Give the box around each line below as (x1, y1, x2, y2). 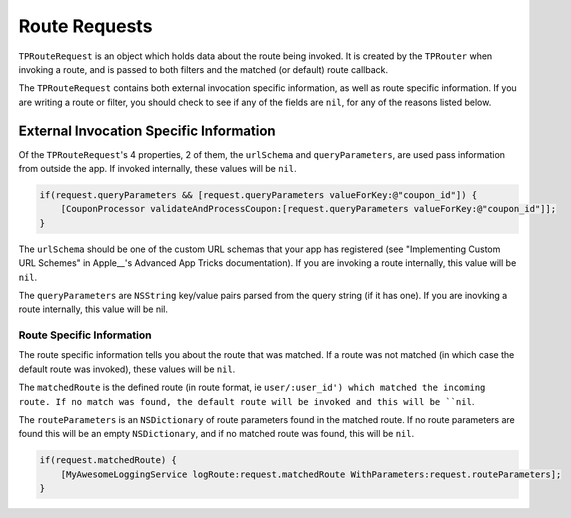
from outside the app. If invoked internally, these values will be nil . (18, 163, 297, 175)
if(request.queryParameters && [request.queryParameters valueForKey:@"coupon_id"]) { (39, 190, 478, 200)
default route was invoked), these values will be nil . (18, 363, 236, 375)
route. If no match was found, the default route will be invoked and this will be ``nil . (18, 395, 475, 407)
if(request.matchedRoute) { (39, 455, 177, 466)
